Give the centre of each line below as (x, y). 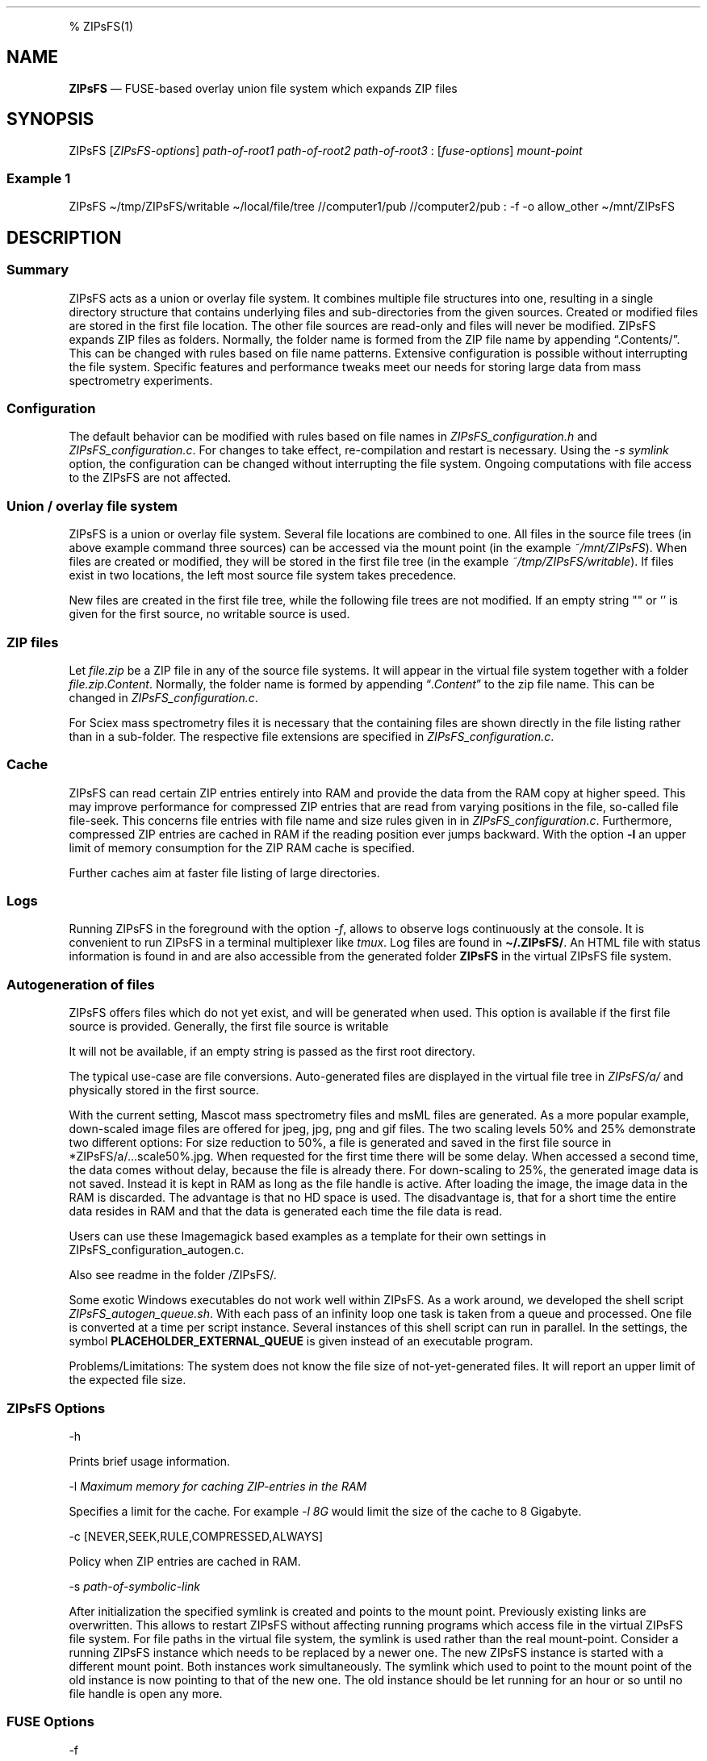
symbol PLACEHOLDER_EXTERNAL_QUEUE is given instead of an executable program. (301, 1341)
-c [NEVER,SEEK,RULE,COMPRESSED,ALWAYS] (196, 1536)
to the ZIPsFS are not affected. (150, 478)
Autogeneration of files (81, 984)
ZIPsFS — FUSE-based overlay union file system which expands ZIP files (263, 88)
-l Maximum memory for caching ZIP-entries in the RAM (218, 1486)
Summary (38, 270)
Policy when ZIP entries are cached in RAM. (185, 1561)
